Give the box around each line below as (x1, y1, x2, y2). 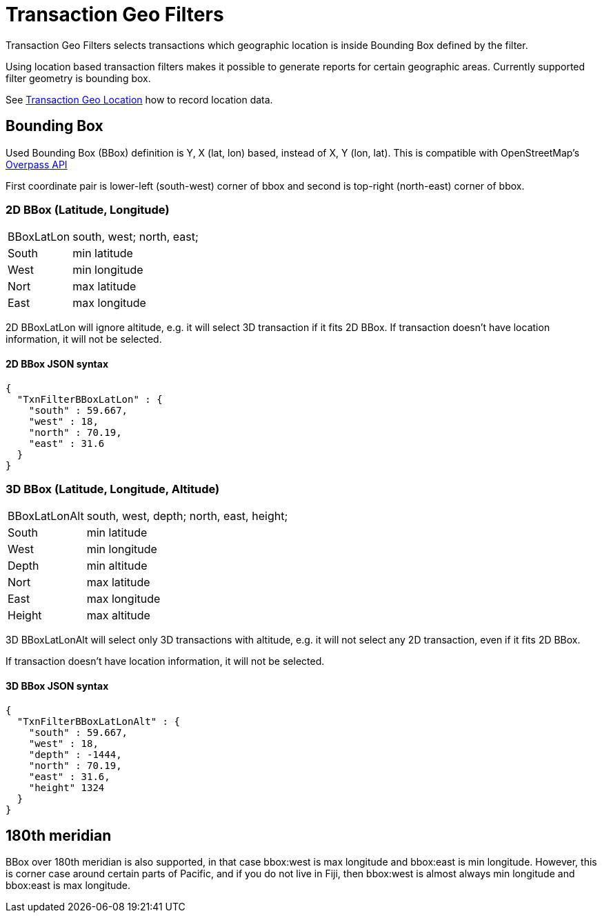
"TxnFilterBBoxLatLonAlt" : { (17, 715, 180, 727)
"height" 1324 (28, 781, 105, 793)
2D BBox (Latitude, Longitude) (6, 202, 170, 217)
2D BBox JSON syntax (6, 357, 109, 370)
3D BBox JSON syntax (6, 679, 109, 692)
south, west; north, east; (72, 230, 199, 244)
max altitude (86, 608, 150, 623)
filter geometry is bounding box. (6, 72, 151, 84)
